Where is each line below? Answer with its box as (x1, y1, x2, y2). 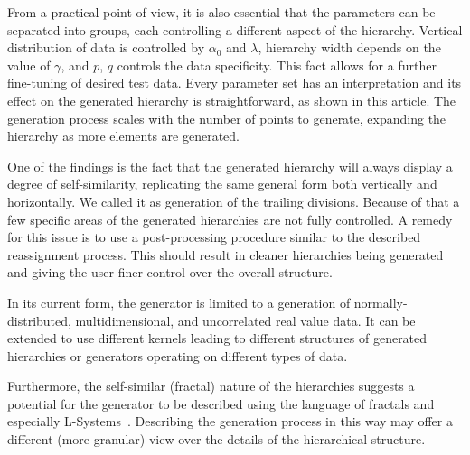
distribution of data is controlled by (7, 38, 205, 57)
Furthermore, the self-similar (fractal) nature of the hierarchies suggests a (7, 376, 415, 395)
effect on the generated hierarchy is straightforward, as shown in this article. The (7, 90, 456, 109)
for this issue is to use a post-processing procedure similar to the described (7, 227, 421, 246)
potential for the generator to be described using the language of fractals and (7, 394, 435, 413)
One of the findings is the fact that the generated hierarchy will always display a (7, 156, 453, 175)
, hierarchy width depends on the (258, 38, 441, 57)
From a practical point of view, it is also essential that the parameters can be (7, 3, 436, 21)
